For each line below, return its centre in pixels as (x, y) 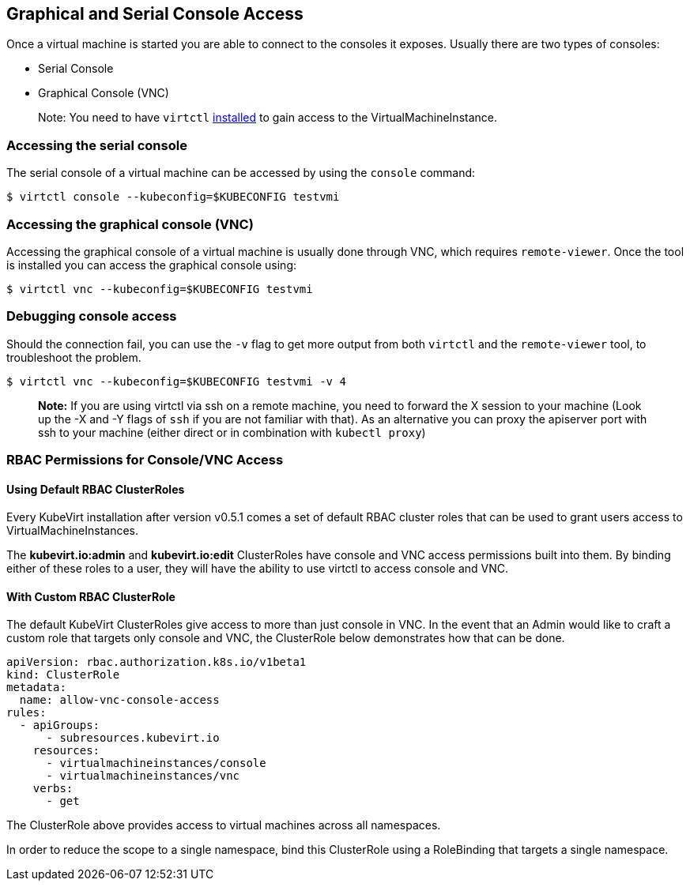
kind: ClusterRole (63, 675)
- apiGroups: (60, 725)
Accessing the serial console (97, 145)
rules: (26, 713)
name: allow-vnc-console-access (119, 700)
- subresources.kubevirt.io (133, 738)
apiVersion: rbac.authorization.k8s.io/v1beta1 (156, 662)
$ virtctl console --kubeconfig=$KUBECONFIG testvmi (173, 197)
